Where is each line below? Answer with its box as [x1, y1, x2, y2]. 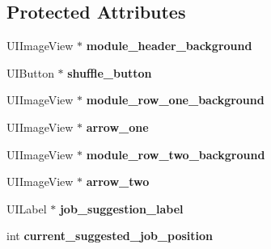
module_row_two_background [86, 146, 265, 162]
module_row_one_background [86, 91, 265, 108]
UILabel [6, 200, 47, 217]
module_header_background [86, 37, 252, 54]
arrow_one [86, 118, 149, 135]
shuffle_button [67, 64, 152, 81]
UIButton [6, 64, 54, 81]
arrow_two [86, 173, 150, 190]
